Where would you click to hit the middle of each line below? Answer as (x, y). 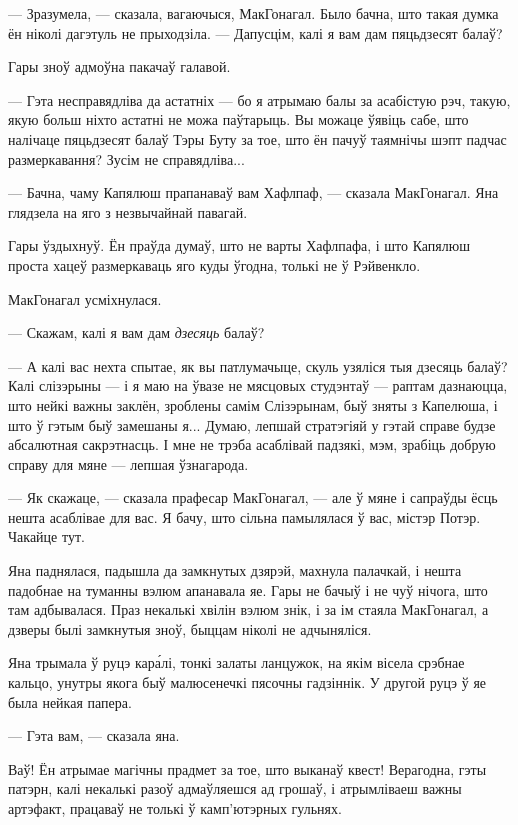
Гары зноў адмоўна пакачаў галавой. (119, 66)
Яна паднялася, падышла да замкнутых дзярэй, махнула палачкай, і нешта (235, 570)
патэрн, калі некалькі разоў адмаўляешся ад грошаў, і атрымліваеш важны (235, 788)
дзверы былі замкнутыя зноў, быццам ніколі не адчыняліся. (190, 628)
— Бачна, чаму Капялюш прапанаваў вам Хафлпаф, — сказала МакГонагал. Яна (253, 192)
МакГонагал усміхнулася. (85, 298)
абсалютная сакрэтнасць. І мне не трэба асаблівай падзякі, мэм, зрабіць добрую (252, 444)
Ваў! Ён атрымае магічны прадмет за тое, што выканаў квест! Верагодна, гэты (247, 768)
